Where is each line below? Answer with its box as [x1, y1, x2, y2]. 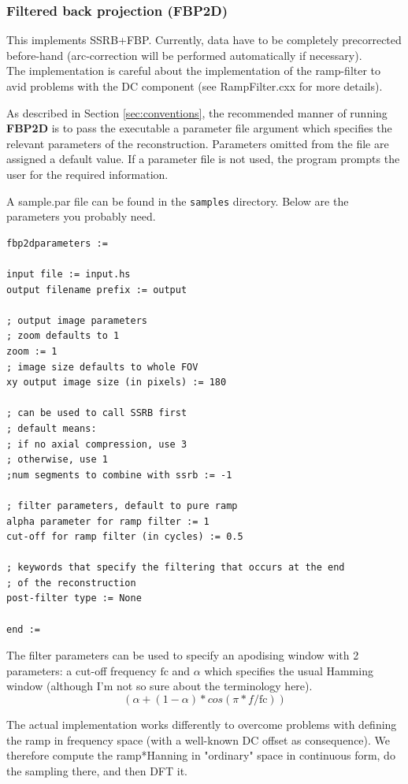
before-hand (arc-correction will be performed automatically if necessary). [6, 46, 362, 63]
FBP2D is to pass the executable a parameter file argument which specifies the [6, 120, 392, 136]
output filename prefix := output [6, 284, 187, 295]
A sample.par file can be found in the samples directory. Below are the [6, 192, 349, 209]
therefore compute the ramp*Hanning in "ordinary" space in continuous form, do [6, 747, 395, 764]
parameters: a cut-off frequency [6, 662, 157, 678]
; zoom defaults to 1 [6, 330, 120, 342]
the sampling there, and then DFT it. [6, 762, 187, 778]
